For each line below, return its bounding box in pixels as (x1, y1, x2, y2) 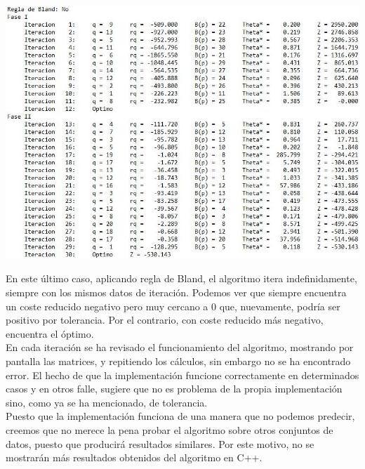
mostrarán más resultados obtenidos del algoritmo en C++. (6, 450, 263, 465)
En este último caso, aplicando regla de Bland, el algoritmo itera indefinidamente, (6, 271, 357, 286)
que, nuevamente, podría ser (219, 298, 340, 313)
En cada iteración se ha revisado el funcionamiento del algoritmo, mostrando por (6, 340, 354, 355)
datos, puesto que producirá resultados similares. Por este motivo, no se (6, 436, 314, 451)
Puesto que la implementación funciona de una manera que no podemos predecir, (6, 409, 355, 423)
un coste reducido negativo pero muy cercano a (6, 298, 208, 313)
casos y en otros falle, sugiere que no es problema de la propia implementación (6, 381, 343, 396)
